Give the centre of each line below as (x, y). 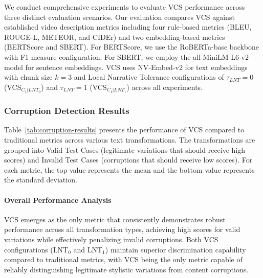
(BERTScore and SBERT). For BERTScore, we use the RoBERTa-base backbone (132, 47)
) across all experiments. (165, 87)
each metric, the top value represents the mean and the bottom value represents (129, 169)
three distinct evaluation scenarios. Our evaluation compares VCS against (119, 17)
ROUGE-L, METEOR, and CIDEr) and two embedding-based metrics (115, 37)
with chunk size (28, 77)
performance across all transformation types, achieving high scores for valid (122, 229)
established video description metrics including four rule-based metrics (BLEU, (128, 27)
